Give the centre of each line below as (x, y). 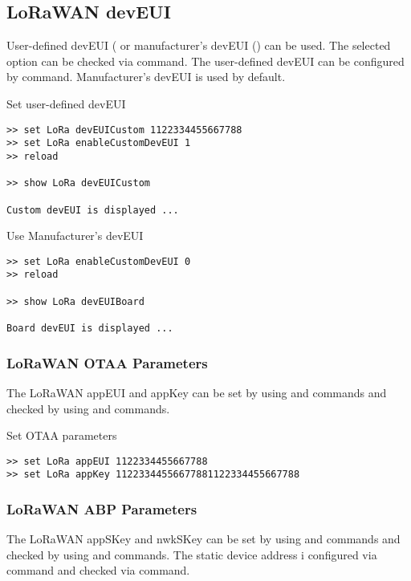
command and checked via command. (98, 570)
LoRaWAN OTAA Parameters (107, 362)
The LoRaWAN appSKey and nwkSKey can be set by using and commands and (203, 539)
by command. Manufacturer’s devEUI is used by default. (146, 77)
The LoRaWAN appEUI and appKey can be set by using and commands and (197, 392)
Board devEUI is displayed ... (90, 329)
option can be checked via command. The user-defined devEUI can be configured (205, 61)
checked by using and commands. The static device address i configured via (192, 554)
